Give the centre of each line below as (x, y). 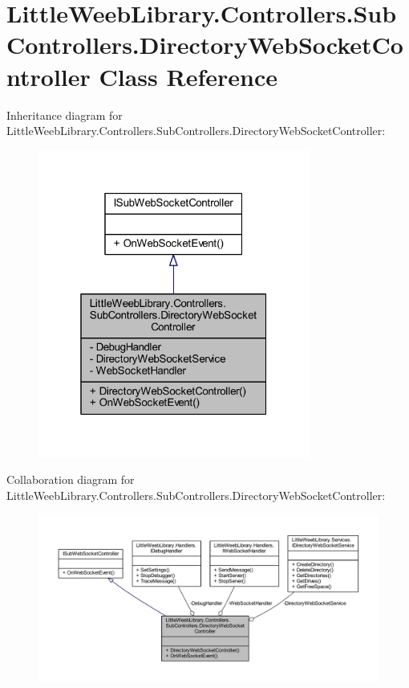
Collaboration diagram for (71, 479)
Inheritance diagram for (65, 115)
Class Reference (188, 76)
